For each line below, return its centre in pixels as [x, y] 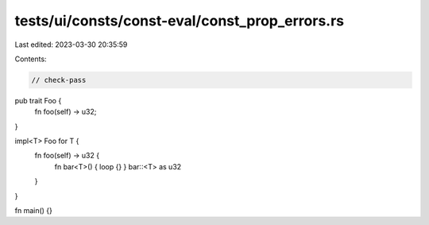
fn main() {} [34, 211]
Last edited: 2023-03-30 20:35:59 [71, 45]
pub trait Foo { [38, 100]
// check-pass [59, 80]
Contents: [31, 59]
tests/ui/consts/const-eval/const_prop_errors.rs [180, 21]
